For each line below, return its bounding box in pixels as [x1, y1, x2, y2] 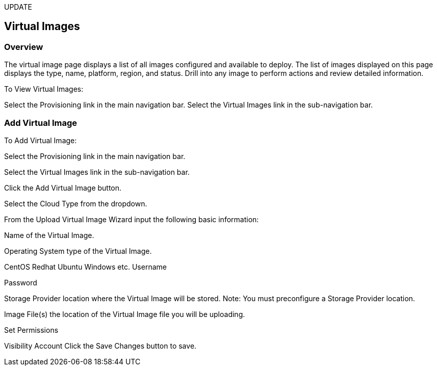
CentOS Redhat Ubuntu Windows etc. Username [4, 262, 167, 271]
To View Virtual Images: [4, 85, 84, 94]
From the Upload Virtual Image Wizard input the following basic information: [4, 215, 259, 224]
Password [4, 278, 37, 287]
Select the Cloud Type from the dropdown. [4, 199, 147, 208]
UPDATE [4, 3, 32, 11]
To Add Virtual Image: [4, 136, 77, 145]
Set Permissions [4, 325, 59, 334]
